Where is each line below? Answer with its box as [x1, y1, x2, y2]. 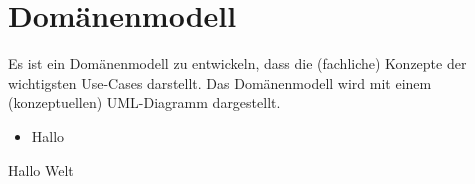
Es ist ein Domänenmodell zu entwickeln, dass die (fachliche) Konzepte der [8, 53, 467, 74]
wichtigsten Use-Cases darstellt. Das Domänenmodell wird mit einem [8, 72, 432, 93]
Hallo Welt [8, 159, 74, 180]
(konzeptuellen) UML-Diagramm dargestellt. [8, 92, 281, 113]
